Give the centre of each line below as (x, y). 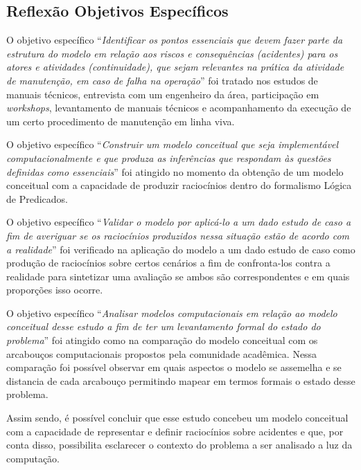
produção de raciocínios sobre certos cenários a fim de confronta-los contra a (168, 263)
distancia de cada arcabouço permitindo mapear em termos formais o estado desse (181, 380)
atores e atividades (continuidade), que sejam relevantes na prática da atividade (175, 67)
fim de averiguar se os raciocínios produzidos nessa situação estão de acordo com (178, 235)
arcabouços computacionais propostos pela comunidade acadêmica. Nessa (162, 353)
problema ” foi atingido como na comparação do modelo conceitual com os (162, 340)
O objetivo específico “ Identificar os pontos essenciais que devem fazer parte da (175, 40)
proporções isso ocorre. (55, 290)
